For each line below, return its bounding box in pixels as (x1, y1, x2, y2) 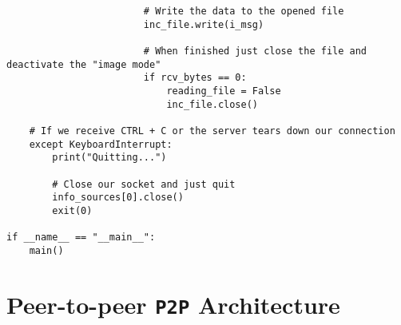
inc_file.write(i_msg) (143, 18, 264, 30)
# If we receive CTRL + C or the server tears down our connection (29, 125, 395, 137)
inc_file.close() (166, 98, 258, 110)
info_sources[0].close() (52, 192, 184, 204)
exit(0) (52, 204, 93, 216)
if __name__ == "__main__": (6, 232, 156, 244)
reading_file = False (166, 85, 281, 97)
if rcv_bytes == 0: (143, 72, 247, 84)
